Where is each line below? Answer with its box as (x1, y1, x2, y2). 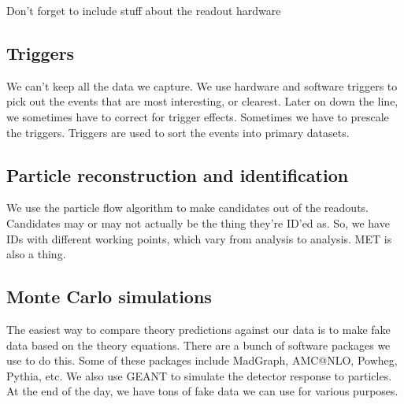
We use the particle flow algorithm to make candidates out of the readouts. (6, 199, 369, 216)
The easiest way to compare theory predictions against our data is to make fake (6, 321, 391, 337)
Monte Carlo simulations (6, 284, 212, 309)
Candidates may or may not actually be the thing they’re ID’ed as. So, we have (6, 214, 390, 231)
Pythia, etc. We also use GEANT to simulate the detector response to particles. (6, 367, 392, 384)
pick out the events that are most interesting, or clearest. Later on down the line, (6, 93, 398, 109)
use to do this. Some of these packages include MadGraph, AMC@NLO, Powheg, (6, 352, 398, 369)
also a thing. (6, 246, 66, 262)
